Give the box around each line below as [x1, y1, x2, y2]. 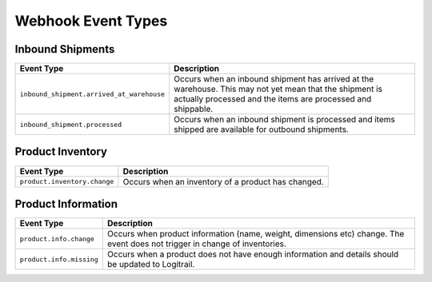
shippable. [173, 104, 214, 115]
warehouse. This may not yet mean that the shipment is [173, 84, 383, 95]
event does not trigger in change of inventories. [106, 238, 287, 249]
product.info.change [19, 234, 95, 243]
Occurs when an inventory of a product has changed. [122, 176, 324, 187]
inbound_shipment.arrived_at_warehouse [19, 89, 166, 98]
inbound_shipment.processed [19, 120, 122, 129]
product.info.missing [19, 255, 99, 264]
